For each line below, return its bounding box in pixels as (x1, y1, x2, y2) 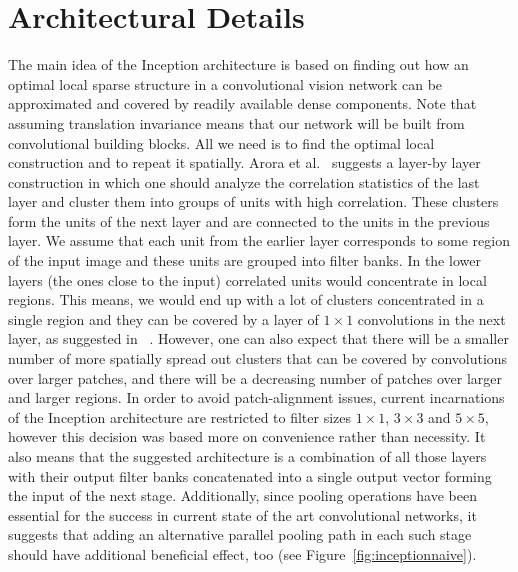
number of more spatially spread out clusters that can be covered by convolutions (8, 348, 508, 369)
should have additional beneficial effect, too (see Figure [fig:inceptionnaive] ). (8, 543, 477, 564)
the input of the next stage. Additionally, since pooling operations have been (8, 485, 477, 506)
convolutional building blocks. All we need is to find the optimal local (8, 132, 435, 153)
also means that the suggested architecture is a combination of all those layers (8, 446, 487, 466)
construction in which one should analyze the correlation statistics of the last (8, 171, 480, 192)
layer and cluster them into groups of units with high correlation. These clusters (8, 191, 499, 212)
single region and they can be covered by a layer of (8, 308, 319, 329)
